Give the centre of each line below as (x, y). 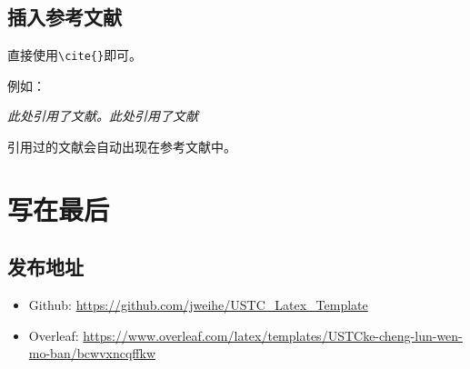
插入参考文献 (65, 17)
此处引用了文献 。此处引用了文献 (103, 116)
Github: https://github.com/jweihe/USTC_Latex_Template (198, 305)
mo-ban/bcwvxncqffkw (92, 353)
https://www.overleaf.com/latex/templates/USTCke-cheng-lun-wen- (273, 335)
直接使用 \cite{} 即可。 (75, 55)
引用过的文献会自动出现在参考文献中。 (122, 147)
